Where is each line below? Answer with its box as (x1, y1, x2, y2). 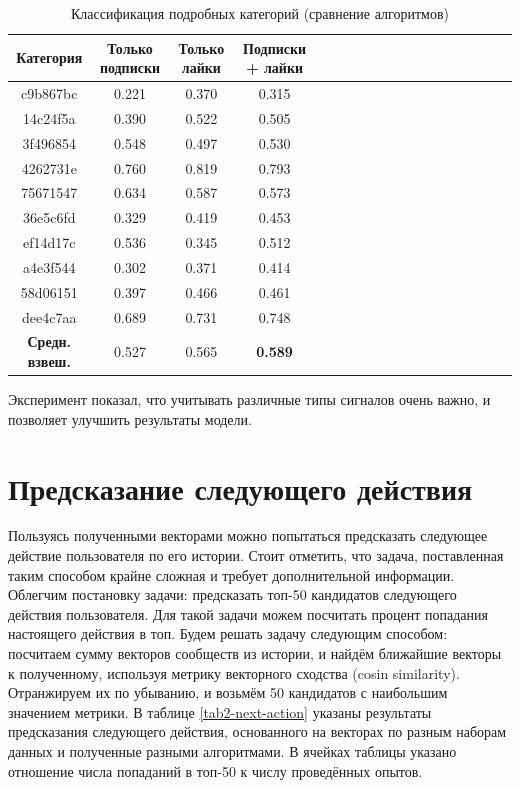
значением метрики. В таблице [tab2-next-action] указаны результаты (8, 701, 432, 722)
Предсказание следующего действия (8, 467, 473, 508)
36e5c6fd (23, 207, 76, 228)
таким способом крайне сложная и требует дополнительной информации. (8, 564, 455, 585)
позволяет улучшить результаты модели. (8, 408, 252, 429)
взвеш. (27, 351, 71, 372)
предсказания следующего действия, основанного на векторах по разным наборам (8, 721, 507, 742)
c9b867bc (21, 83, 78, 104)
